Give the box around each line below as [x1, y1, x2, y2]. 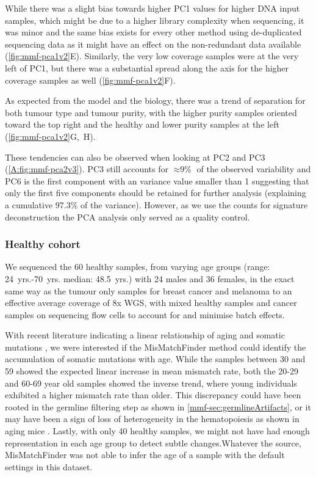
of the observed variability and [196, 162, 311, 175]
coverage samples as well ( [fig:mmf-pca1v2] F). [5, 73, 176, 86]
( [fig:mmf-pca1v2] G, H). [5, 129, 96, 142]
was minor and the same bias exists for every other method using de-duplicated [5, 26, 302, 38]
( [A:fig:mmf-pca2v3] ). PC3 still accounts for [5, 162, 168, 175]
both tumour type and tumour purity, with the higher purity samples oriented [5, 106, 297, 118]
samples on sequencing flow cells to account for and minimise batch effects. [5, 308, 285, 321]
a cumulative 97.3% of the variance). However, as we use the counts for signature [5, 198, 308, 211]
